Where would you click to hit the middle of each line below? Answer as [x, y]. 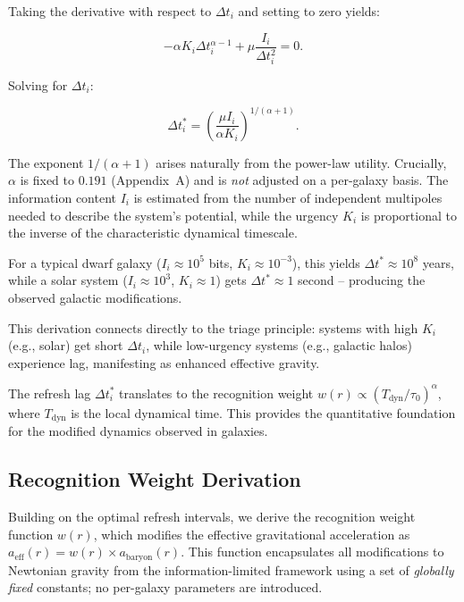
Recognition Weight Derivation [155, 479]
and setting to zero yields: [309, 11]
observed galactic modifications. [95, 297]
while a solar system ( [68, 280]
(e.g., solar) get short [66, 345]
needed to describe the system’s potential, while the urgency [173, 215]
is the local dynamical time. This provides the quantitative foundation [263, 412]
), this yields [326, 262]
